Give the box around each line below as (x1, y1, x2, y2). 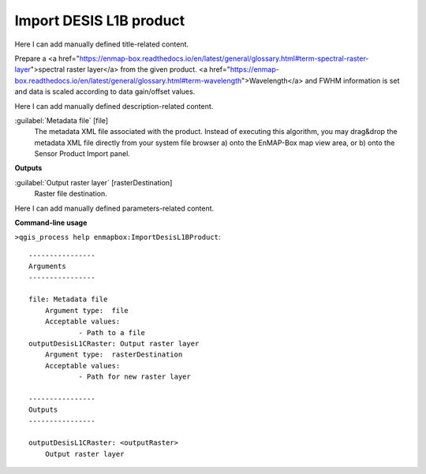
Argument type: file (44, 306, 129, 315)
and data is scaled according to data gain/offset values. (14, 87, 196, 96)
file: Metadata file (28, 295, 108, 304)
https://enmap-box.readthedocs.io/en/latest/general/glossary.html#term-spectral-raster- (79, 54, 369, 63)
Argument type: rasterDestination (44, 350, 183, 359)
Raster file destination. (34, 189, 107, 199)
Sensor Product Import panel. (34, 149, 130, 159)
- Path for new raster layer (78, 372, 191, 382)
